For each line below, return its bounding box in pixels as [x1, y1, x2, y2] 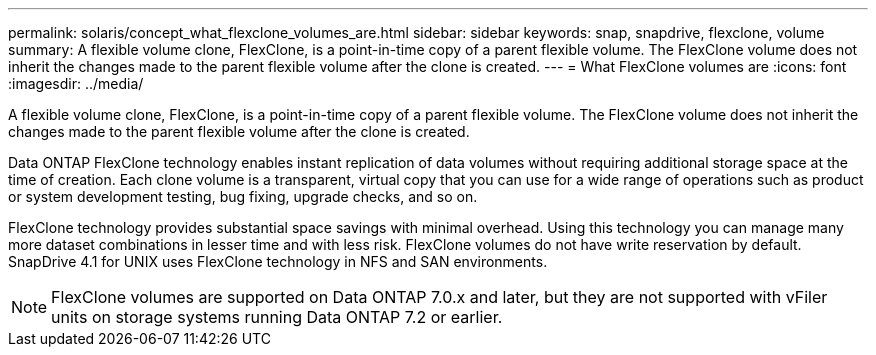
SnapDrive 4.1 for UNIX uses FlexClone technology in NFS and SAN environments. [8, 253, 548, 270]
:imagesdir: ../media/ [8, 75, 144, 92]
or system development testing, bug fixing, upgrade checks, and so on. [8, 188, 478, 205]
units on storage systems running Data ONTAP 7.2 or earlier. [51, 307, 503, 327]
